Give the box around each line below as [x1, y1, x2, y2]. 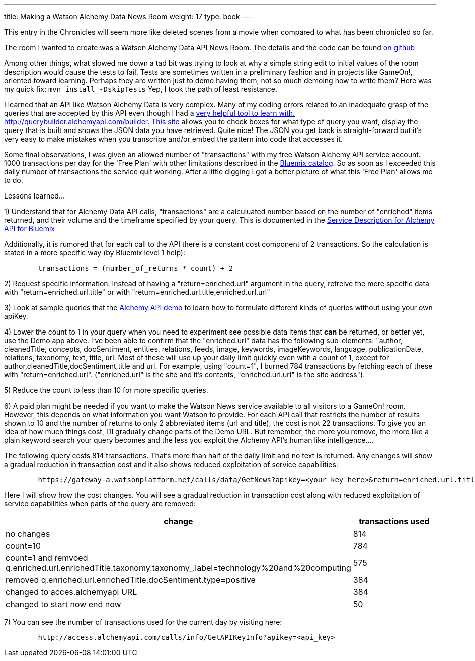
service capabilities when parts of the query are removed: [4, 499, 196, 508]
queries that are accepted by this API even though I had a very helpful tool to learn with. [4, 109, 295, 117]
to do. [4, 176, 23, 184]
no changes [6, 528, 50, 539]
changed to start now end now [6, 599, 121, 609]
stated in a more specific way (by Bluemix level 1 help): [4, 248, 185, 257]
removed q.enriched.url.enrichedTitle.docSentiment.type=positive [6, 575, 256, 585]
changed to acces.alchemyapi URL [6, 587, 137, 597]
